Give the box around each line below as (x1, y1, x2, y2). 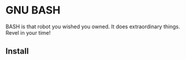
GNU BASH (5, 4, 60, 17)
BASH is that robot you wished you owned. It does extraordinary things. (5, 23, 180, 30)
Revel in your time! (5, 29, 51, 36)
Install (5, 46, 29, 56)
